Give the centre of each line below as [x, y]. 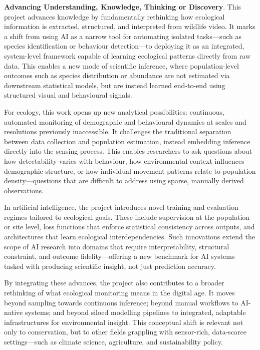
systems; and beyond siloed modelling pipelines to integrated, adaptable [135, 312]
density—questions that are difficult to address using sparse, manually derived [124, 181]
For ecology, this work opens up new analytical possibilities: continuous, [114, 111]
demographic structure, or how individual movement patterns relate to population [130, 170]
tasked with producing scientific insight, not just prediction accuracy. [110, 266]
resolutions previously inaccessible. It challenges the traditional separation [118, 131]
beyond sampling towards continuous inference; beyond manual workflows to [121, 302]
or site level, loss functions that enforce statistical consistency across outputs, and [129, 227]
